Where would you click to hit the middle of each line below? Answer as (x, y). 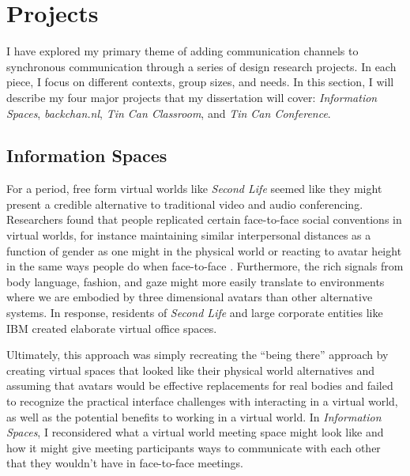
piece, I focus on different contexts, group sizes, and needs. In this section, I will (200, 82)
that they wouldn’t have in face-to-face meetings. (125, 463)
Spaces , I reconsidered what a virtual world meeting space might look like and (195, 432)
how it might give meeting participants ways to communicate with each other (194, 447)
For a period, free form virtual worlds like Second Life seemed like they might (194, 189)
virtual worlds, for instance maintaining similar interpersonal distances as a (189, 235)
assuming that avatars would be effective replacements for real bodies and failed (200, 385)
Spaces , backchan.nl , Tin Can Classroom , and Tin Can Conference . (169, 113)
